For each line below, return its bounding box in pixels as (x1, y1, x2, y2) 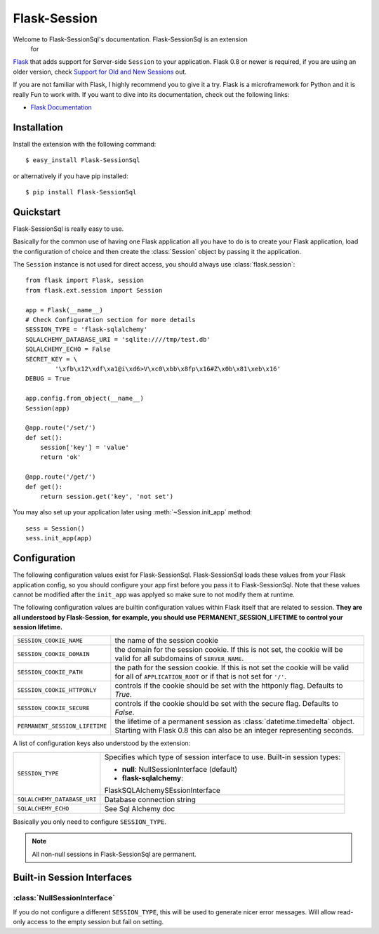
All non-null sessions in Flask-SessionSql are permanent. (32, 850, 197, 858)
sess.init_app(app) (25, 534, 93, 542)
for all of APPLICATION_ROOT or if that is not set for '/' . (114, 672, 287, 681)
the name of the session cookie (114, 636, 219, 646)
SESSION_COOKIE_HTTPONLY (17, 686, 97, 694)
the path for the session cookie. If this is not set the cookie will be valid (114, 663, 349, 673)
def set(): (25, 434, 63, 441)
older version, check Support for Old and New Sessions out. (13, 67, 187, 76)
